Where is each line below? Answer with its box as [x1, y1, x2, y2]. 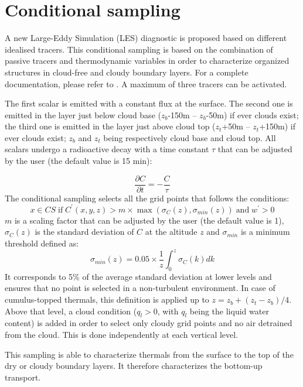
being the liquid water [189, 304, 269, 317]
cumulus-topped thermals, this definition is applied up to [5, 293, 209, 306]
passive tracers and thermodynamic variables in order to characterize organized [5, 54, 290, 67]
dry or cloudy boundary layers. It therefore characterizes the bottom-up [5, 359, 263, 372]
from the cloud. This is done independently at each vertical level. [5, 328, 239, 341]
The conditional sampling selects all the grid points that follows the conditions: [5, 191, 290, 204]
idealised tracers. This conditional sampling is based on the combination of [5, 43, 273, 55]
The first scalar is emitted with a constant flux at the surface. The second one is [5, 97, 293, 109]
